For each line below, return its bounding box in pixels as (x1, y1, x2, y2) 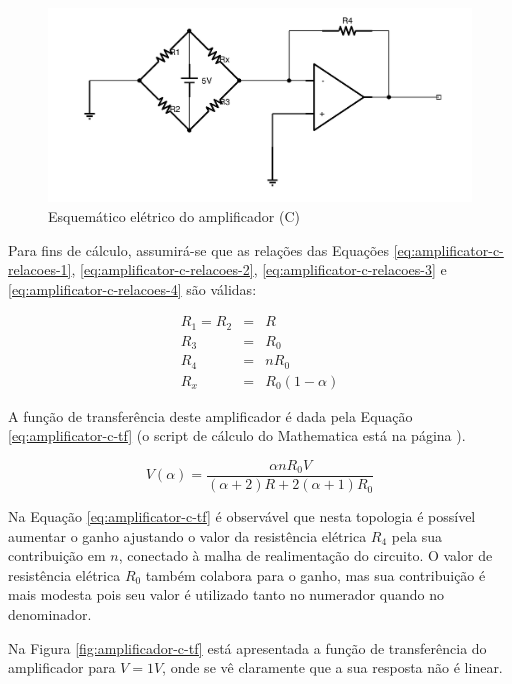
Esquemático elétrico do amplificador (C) (48, 205, 300, 226)
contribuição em (8, 545, 106, 566)
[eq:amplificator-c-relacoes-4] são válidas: (8, 278, 257, 299)
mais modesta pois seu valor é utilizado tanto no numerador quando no (8, 584, 444, 605)
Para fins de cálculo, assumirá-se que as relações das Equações (8, 239, 390, 260)
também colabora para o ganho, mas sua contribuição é (145, 564, 486, 585)
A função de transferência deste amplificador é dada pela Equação (8, 405, 413, 426)
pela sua (391, 525, 443, 546)
